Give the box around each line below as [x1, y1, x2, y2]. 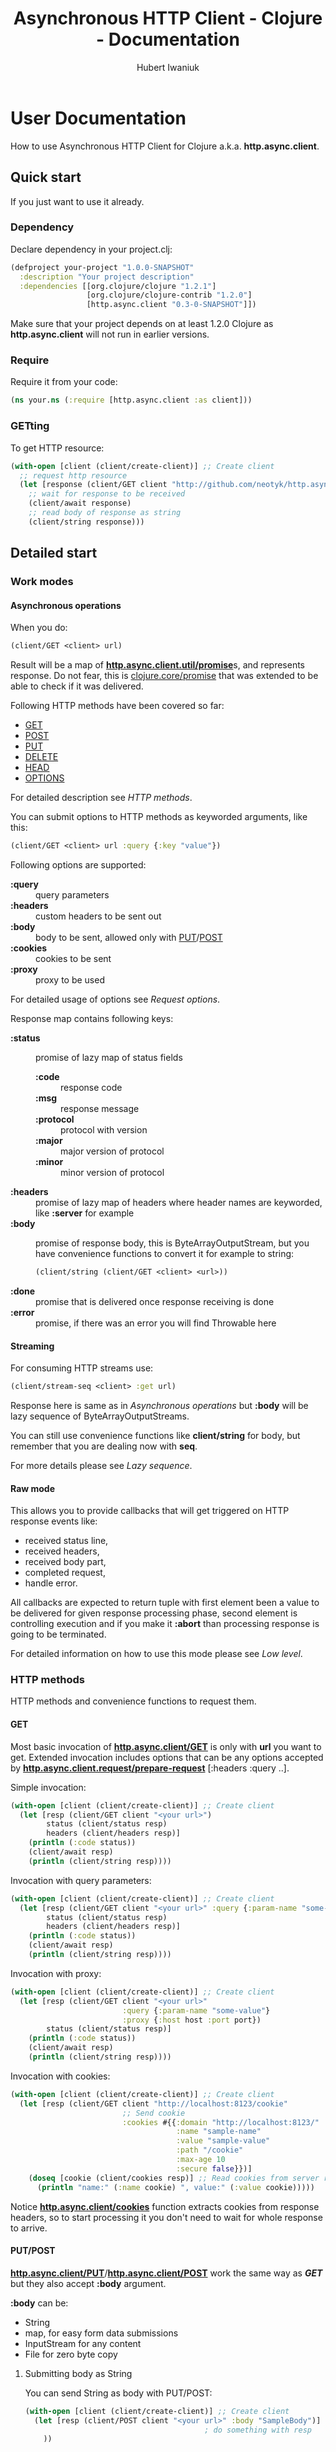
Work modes [10, 575, 74, 589]
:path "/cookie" [175, 2145, 244, 2156]
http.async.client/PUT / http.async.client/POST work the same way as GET [10, 2267, 323, 2279]
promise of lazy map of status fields [35, 1052, 183, 1064]
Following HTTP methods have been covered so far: [10, 700, 225, 712]
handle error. [24, 1577, 78, 1589]
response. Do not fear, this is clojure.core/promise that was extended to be [10, 670, 319, 682]
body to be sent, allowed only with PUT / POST [35, 932, 223, 944]
